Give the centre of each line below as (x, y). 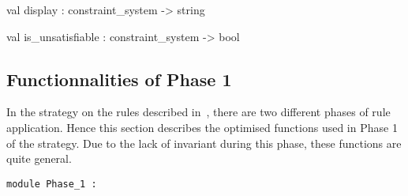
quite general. (39, 158)
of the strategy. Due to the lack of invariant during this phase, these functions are (204, 143)
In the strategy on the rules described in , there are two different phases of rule (198, 112)
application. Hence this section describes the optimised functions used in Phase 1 (202, 127)
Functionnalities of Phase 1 (119, 79)
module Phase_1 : (52, 184)
